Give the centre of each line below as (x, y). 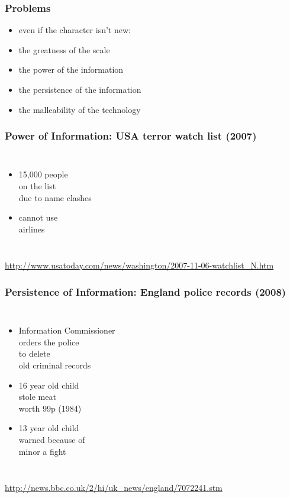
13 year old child (49, 428)
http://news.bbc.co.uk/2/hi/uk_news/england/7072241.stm (114, 488)
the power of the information (71, 69)
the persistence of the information (80, 89)
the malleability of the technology (80, 109)
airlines (32, 229)
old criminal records (55, 365)
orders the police (49, 342)
